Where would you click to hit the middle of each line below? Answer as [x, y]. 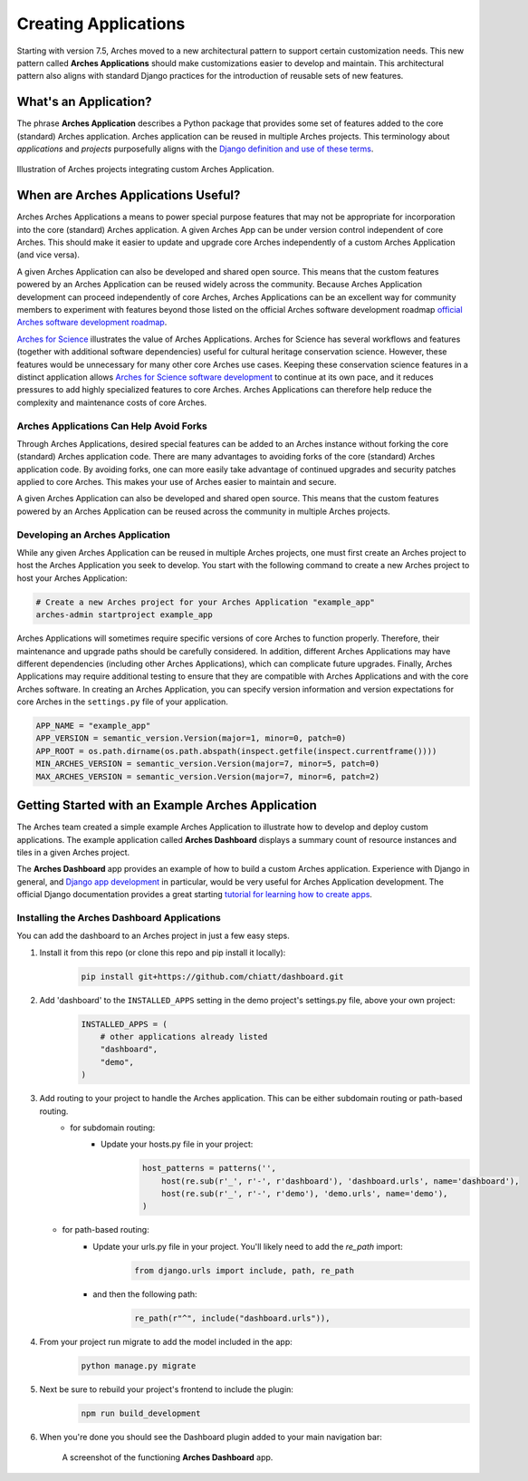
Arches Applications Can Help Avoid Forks [112, 426]
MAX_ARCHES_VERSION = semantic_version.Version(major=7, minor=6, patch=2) [208, 776]
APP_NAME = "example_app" [93, 726]
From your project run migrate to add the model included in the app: [166, 1341]
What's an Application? [85, 102]
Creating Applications [101, 24]
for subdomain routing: [113, 1128]
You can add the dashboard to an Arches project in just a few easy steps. [153, 936]
